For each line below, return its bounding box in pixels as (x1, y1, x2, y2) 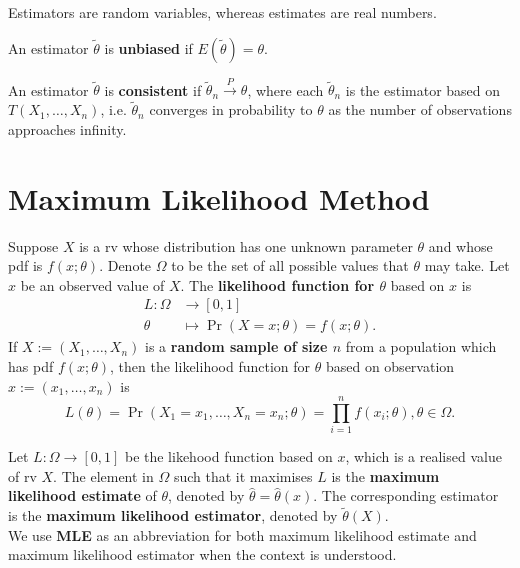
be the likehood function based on (124, 446, 333, 467)
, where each (247, 79, 324, 100)
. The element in (53, 465, 154, 486)
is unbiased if (104, 37, 193, 58)
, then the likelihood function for (110, 355, 311, 376)
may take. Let (424, 255, 510, 276)
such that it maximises (173, 465, 313, 486)
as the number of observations (328, 99, 512, 120)
